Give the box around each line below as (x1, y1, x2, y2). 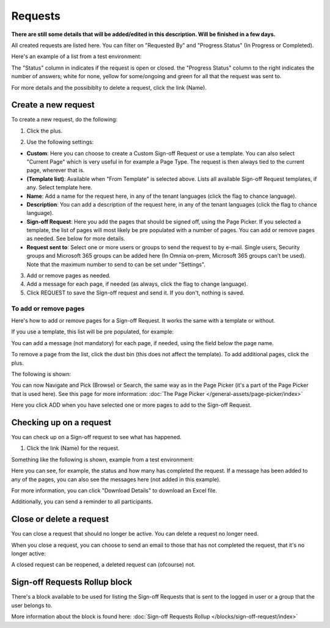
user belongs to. (11, 602, 53, 609)
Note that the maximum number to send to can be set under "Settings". (26, 260, 206, 268)
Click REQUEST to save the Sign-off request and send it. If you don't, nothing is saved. (26, 289, 244, 296)
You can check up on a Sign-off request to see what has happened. (11, 434, 182, 440)
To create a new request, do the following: (11, 116, 118, 123)
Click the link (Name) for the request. (26, 445, 120, 452)
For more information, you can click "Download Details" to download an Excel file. (11, 486, 218, 494)
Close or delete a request (11, 514, 109, 525)
